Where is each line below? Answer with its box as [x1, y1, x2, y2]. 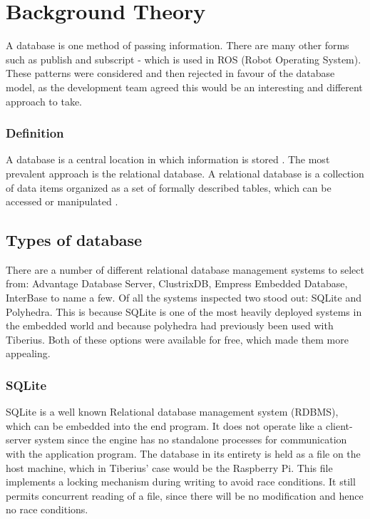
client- [325, 418, 353, 433]
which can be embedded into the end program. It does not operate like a [6, 418, 323, 433]
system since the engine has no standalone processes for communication [34, 432, 347, 447]
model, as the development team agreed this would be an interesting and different [6, 79, 363, 94]
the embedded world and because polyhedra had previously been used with [6, 318, 334, 333]
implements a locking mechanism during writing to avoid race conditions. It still [6, 474, 356, 489]
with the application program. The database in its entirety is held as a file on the [6, 446, 361, 461]
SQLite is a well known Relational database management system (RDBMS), [6, 404, 339, 419]
